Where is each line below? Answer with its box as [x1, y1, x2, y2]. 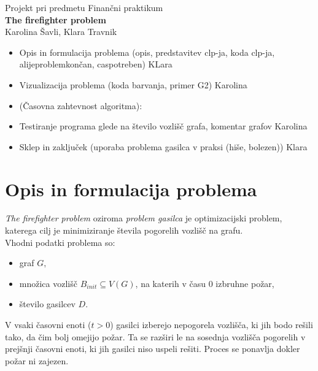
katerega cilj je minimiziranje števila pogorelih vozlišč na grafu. [5, 224, 243, 237]
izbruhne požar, [215, 277, 274, 289]
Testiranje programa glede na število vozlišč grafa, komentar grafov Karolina [19, 120, 308, 132]
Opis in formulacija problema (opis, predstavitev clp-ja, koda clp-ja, [19, 45, 275, 58]
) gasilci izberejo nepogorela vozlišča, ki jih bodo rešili [110, 318, 313, 331]
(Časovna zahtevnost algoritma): [19, 99, 142, 112]
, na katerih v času [135, 277, 206, 289]
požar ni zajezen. [5, 354, 69, 367]
